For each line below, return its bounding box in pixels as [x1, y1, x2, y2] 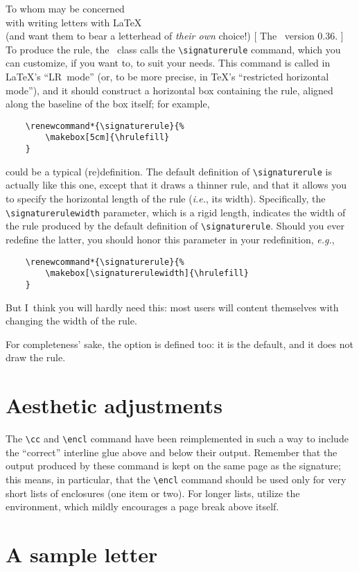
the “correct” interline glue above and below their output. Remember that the [6, 444, 338, 459]
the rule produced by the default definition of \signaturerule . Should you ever [6, 218, 344, 233]
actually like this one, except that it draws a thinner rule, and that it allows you [6, 177, 347, 192]
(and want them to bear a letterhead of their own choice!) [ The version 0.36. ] [6, 28, 344, 43]
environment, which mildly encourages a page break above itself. [6, 499, 279, 514]
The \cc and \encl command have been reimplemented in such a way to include [6, 431, 349, 445]
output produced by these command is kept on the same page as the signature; [6, 458, 341, 473]
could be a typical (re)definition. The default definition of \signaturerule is [6, 164, 333, 178]
